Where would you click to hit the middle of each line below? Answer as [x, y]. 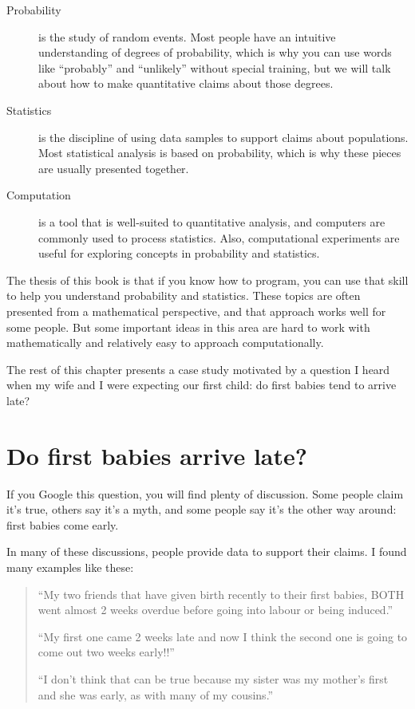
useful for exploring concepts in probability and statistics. [179, 253]
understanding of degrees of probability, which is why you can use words [215, 52]
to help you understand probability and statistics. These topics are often [184, 295]
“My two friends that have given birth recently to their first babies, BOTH [221, 594]
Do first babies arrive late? [157, 455]
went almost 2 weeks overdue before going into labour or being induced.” [215, 610]
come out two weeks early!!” [106, 652]
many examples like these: [70, 567]
